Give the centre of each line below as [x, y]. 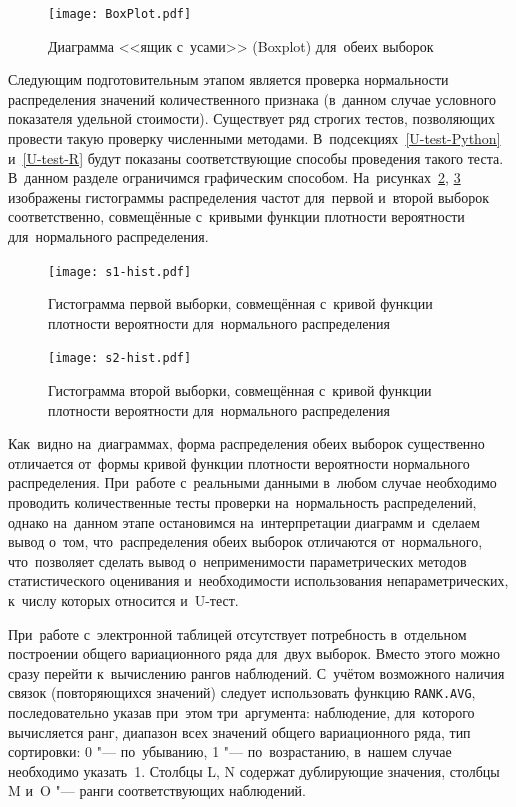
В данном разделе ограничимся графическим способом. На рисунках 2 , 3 [234, 177]
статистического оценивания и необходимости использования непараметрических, [258, 580]
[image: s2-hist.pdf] [120, 358]
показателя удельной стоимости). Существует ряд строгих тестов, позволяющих [251, 118]
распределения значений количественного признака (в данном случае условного [252, 98]
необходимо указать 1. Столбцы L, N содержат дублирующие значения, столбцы [254, 770]
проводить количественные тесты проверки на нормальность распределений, [242, 502]
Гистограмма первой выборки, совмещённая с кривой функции [240, 303]
